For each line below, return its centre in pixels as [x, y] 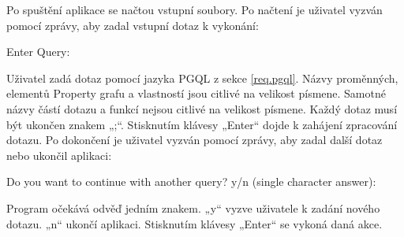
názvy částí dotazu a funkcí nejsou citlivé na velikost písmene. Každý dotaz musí [202, 108]
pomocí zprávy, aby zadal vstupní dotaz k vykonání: [133, 25]
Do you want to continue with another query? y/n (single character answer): [191, 181]
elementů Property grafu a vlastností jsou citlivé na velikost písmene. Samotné [196, 93]
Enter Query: [38, 52]
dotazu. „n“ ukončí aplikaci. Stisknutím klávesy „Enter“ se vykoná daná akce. [195, 223]
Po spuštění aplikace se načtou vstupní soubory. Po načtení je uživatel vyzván [195, 9]
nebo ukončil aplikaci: [59, 155]
